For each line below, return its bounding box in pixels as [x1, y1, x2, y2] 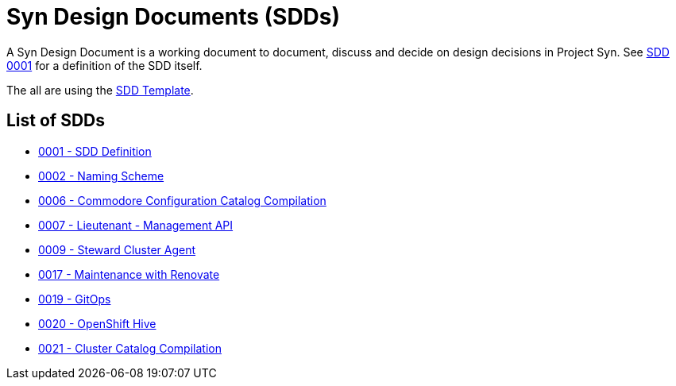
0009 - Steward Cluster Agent [38, 242, 196, 257]
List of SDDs [6, 110, 106, 131]
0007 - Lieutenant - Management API [38, 218, 234, 232]
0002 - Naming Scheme [38, 168, 164, 183]
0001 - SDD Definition [38, 144, 152, 158]
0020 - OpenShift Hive [38, 316, 156, 330]
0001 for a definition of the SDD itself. [6, 58, 203, 72]
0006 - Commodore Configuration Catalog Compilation [38, 193, 326, 207]
